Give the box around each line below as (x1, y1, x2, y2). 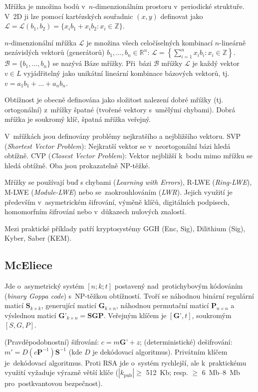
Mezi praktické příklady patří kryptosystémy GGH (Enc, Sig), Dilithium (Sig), (4, 223, 246, 233)
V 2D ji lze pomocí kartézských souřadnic (4, 10, 133, 21)
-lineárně (219, 37, 246, 47)
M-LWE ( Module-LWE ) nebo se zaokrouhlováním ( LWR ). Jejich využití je (4, 186, 233, 197)
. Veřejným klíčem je (103, 310, 167, 320)
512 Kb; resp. (146, 367, 188, 378)
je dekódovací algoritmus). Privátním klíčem (92, 346, 228, 357)
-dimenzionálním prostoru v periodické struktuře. (93, 1, 245, 11)
